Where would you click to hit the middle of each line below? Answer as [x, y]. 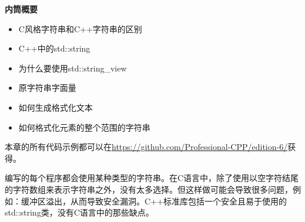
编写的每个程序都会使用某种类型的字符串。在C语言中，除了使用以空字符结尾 [152, 178]
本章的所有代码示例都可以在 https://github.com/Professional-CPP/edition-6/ [146, 147]
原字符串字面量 [47, 88]
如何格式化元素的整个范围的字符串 [84, 127]
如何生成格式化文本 [56, 107]
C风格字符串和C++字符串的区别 [80, 28]
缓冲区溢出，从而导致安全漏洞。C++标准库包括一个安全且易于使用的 [154, 201]
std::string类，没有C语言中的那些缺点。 [79, 212]
